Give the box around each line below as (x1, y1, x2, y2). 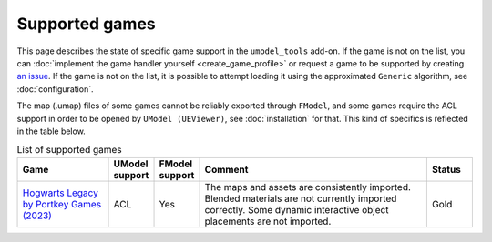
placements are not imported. (204, 215, 332, 227)
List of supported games (16, 144, 122, 156)
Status (431, 163, 462, 176)
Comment (204, 163, 249, 176)
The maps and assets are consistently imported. (204, 180, 412, 193)
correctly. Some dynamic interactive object (204, 203, 389, 216)
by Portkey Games (22, 197, 102, 210)
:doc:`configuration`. (16, 83, 94, 95)
